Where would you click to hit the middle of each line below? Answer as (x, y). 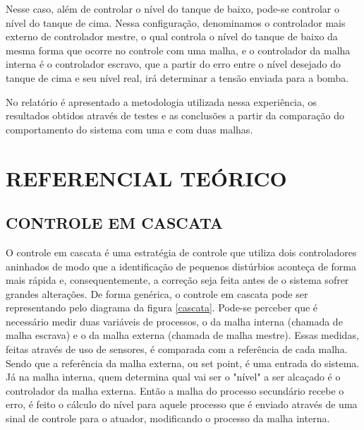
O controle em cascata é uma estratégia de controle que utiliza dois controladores (181, 252)
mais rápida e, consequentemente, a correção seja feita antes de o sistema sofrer (177, 280)
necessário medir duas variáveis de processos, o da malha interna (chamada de (174, 321)
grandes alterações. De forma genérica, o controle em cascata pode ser (157, 293)
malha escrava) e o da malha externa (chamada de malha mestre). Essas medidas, (182, 335)
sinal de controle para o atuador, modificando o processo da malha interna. (168, 418)
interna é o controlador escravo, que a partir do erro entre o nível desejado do (173, 64)
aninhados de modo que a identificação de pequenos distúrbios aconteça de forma (181, 266)
